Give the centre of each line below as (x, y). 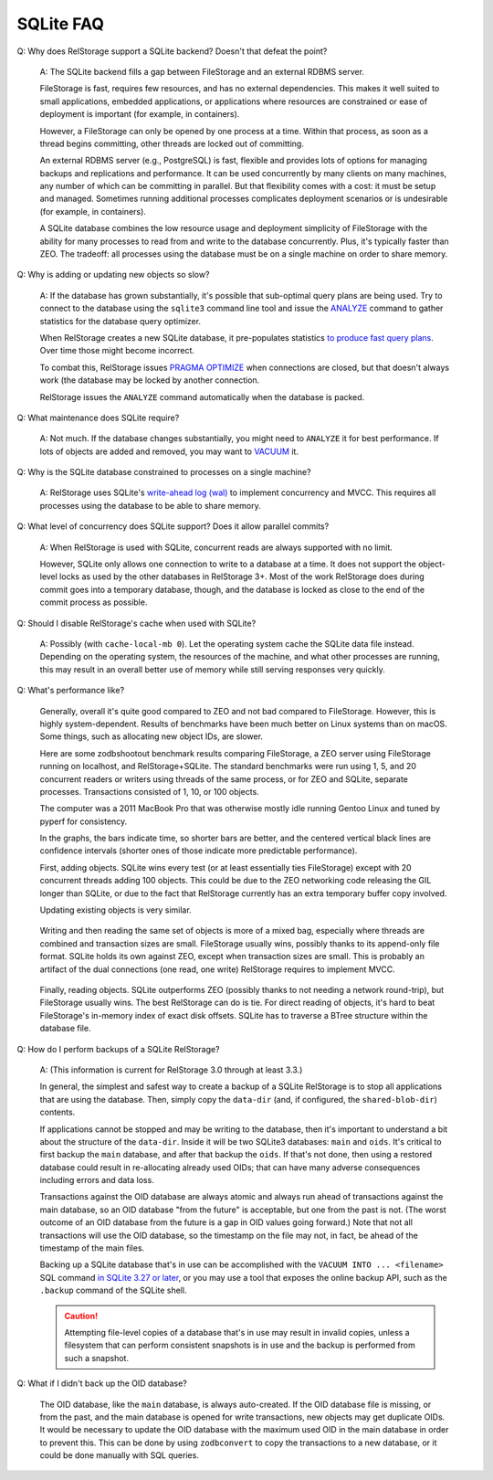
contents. (58, 1112)
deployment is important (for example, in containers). (140, 114)
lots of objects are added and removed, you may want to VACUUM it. (169, 451)
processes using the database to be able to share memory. (150, 505)
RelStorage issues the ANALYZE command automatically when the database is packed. (202, 396)
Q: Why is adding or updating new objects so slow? (113, 275)
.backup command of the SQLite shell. (113, 1290)
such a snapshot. (97, 1358)
